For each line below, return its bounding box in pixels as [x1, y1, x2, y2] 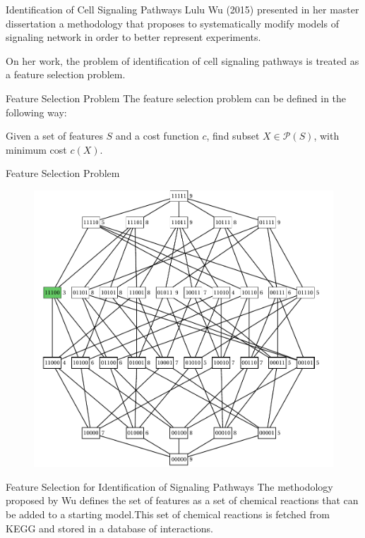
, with [313, 128, 340, 143]
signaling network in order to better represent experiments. [6, 30, 261, 44]
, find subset [206, 128, 260, 143]
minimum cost [6, 142, 67, 157]
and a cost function [115, 128, 199, 143]
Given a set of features [6, 128, 103, 143]
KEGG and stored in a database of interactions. [6, 520, 213, 535]
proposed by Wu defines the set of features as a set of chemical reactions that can [6, 493, 359, 508]
